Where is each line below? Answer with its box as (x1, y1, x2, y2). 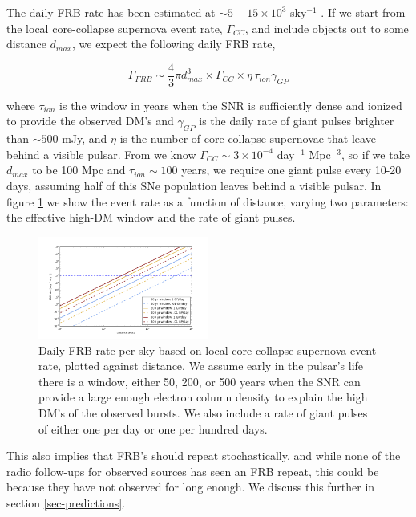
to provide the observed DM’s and (6, 112, 174, 129)
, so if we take (341, 145, 410, 162)
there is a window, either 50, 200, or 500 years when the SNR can (38, 372, 361, 389)
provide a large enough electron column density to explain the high (38, 389, 368, 405)
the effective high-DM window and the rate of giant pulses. (6, 209, 296, 226)
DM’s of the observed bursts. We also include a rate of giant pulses (38, 404, 368, 421)
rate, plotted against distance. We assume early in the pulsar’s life (38, 357, 364, 374)
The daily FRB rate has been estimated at (6, 4, 216, 20)
